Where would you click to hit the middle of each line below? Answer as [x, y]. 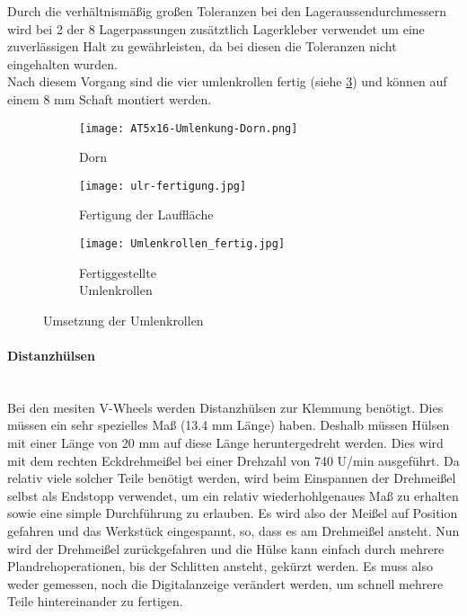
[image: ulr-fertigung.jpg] [163, 186]
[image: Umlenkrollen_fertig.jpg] [182, 244]
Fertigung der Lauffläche [146, 214]
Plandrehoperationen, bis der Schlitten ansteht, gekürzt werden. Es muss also [220, 566]
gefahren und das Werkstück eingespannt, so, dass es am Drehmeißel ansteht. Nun [233, 531]
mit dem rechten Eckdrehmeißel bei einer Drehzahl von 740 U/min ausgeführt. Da [233, 460]
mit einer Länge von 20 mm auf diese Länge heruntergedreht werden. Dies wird [225, 443]
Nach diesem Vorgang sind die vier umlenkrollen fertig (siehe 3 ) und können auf [227, 81]
